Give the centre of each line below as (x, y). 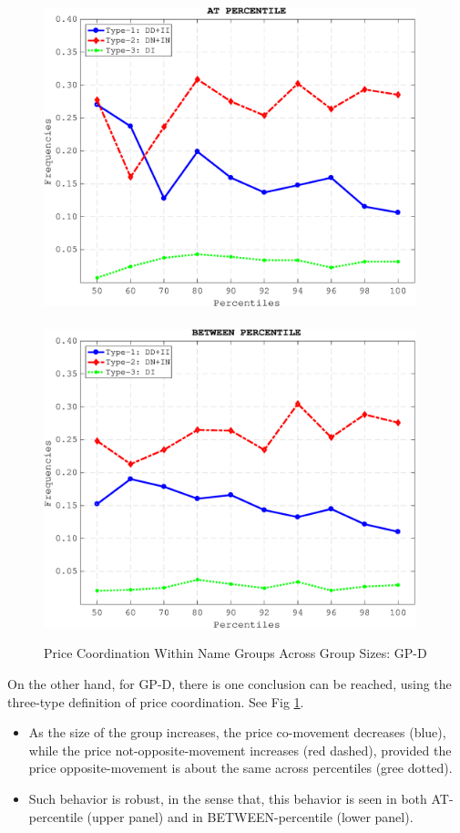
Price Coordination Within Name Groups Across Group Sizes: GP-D (235, 653)
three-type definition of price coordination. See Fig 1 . (156, 701)
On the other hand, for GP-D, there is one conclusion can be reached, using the (230, 684)
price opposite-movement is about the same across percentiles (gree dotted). (240, 768)
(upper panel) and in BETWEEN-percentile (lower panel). (250, 816)
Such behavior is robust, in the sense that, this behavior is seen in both (228, 798)
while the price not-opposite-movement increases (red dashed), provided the (240, 750)
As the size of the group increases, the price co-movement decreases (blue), (237, 732)
